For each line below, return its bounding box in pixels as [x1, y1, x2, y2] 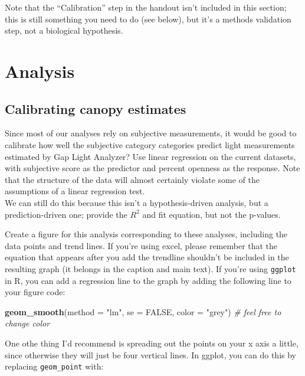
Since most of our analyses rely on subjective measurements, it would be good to [5, 127, 297, 139]
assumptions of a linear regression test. [5, 185, 145, 197]
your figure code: [5, 286, 65, 298]
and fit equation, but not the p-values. [142, 208, 281, 220]
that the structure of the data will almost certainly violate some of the [5, 173, 260, 185]
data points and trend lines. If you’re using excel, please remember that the [5, 239, 278, 251]
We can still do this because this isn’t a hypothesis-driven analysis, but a [5, 196, 268, 208]
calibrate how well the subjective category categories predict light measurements [5, 138, 295, 151]
